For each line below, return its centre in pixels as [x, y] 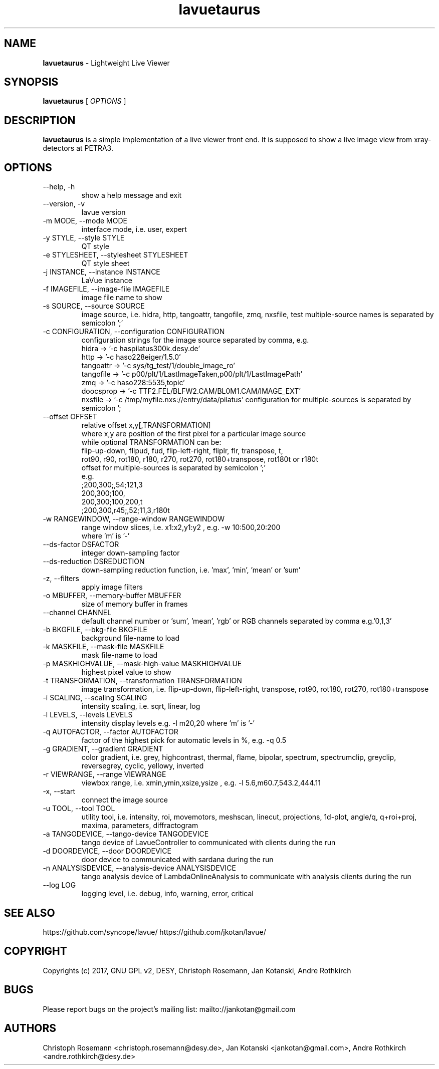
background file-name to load [131, 638]
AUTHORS [30, 1028]
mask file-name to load [120, 655]
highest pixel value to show [126, 672]
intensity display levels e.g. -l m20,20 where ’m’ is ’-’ [168, 723]
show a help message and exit [131, 195]
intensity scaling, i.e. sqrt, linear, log [141, 706]
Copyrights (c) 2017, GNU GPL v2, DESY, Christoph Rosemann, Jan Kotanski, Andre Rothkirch [197, 970]
